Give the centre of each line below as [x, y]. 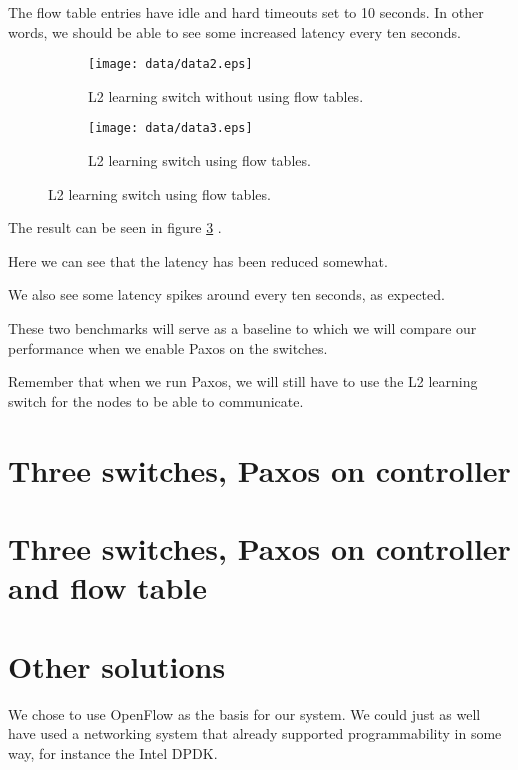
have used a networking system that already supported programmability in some [255, 733]
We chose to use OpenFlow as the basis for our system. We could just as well [244, 713]
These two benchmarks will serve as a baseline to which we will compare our [242, 328]
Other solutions [117, 665]
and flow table [107, 587]
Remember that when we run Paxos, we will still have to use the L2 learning [243, 381]
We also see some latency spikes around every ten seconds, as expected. [226, 294]
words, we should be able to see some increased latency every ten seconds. [234, 31]
